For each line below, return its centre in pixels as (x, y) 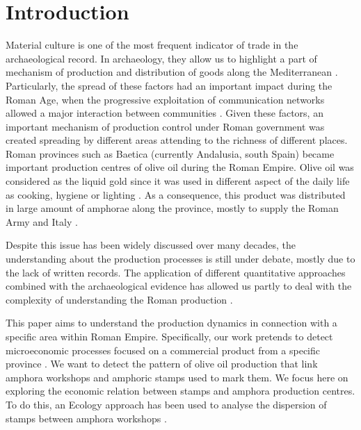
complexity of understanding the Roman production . (119, 299)
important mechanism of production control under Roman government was (165, 126)
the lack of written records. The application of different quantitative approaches (176, 272)
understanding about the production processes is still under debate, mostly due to (180, 259)
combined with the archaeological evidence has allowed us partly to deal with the (179, 286)
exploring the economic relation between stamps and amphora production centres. (180, 391)
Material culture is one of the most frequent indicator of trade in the (152, 45)
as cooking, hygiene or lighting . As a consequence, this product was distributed (176, 194)
